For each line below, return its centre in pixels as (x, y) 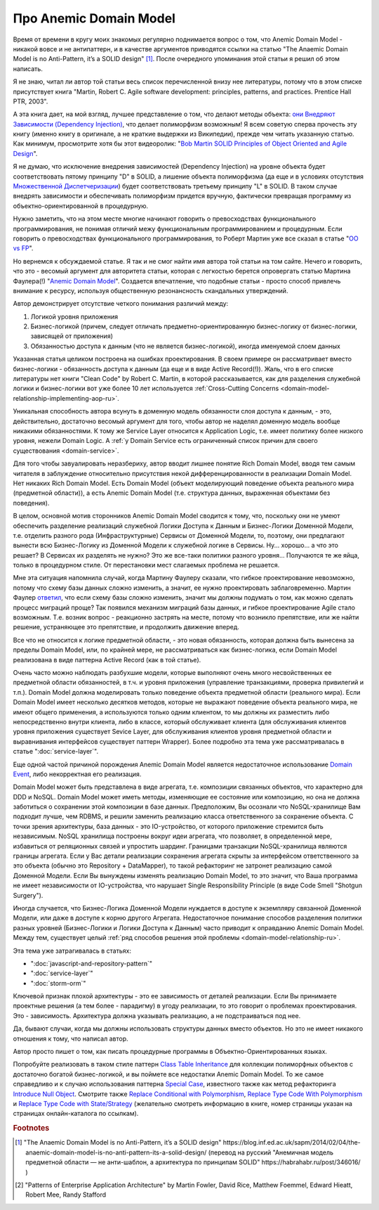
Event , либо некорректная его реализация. (77, 774)
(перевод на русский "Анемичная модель (271, 1152)
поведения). (31, 503)
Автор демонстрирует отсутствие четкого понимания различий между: (121, 304)
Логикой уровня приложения (74, 316)
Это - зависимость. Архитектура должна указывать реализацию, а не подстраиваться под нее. (157, 1015)
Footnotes (31, 1128)
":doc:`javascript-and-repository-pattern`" (92, 963)
